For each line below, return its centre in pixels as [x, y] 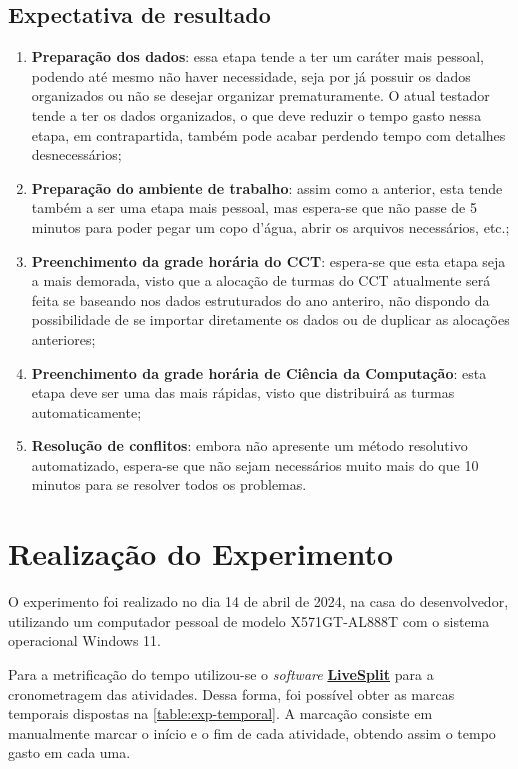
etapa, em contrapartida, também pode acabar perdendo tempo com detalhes [268, 134]
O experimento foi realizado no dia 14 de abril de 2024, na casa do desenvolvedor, [258, 601]
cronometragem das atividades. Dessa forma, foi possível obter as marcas [231, 693]
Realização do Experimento [201, 553]
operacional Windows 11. [84, 640]
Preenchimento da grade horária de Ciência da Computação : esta [259, 372]
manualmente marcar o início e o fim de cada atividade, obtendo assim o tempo [252, 732]
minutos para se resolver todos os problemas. [169, 484]
